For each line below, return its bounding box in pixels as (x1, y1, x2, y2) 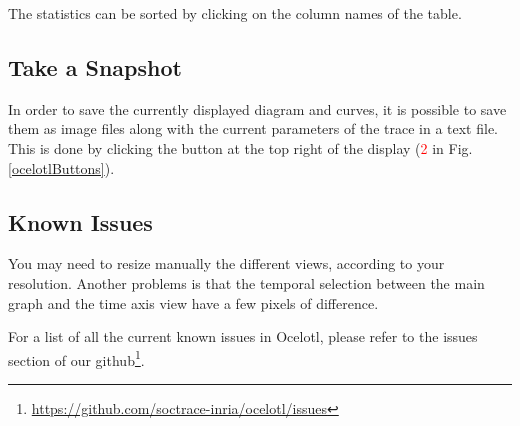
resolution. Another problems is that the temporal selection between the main (8, 272, 485, 293)
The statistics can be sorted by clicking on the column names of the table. (8, 3, 462, 23)
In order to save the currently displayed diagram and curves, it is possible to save (8, 98, 507, 119)
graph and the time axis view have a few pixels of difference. (8, 292, 379, 313)
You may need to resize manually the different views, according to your (8, 253, 445, 274)
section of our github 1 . (8, 346, 145, 370)
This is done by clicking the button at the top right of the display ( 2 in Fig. (8, 137, 473, 158)
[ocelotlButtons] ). (8, 157, 115, 178)
